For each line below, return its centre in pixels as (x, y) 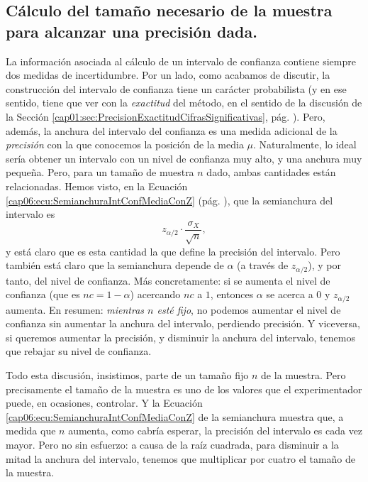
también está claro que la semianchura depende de (115, 265)
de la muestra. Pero (303, 375)
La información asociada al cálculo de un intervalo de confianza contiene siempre (181, 61)
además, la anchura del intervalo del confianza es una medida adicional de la (172, 130)
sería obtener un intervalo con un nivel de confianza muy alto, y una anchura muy (184, 158)
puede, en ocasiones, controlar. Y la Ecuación (104, 403)
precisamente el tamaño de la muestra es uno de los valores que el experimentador (184, 389)
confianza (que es (43, 294)
